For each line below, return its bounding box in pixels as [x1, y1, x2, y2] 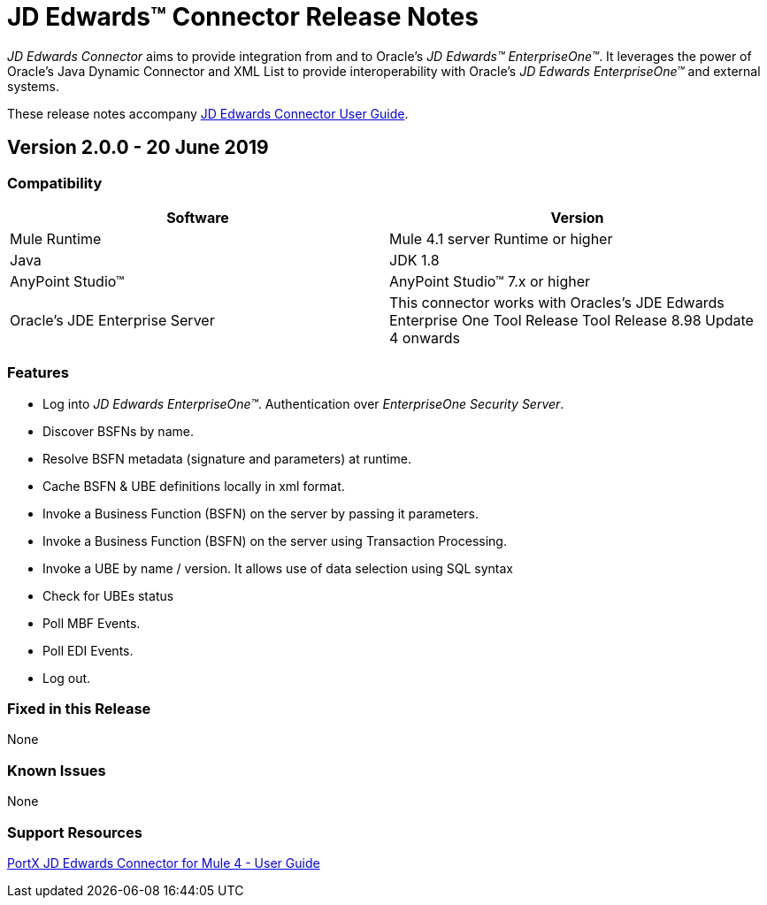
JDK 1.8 [389, 250, 440, 269]
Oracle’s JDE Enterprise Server [10, 311, 215, 329]
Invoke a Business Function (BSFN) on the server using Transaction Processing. [42, 533, 507, 548]
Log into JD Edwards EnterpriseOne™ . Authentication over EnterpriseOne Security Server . [42, 395, 564, 411]
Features [7, 364, 69, 382]
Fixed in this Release [7, 700, 151, 718]
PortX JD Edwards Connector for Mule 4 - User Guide [7, 855, 320, 870]
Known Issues [7, 761, 106, 779]
